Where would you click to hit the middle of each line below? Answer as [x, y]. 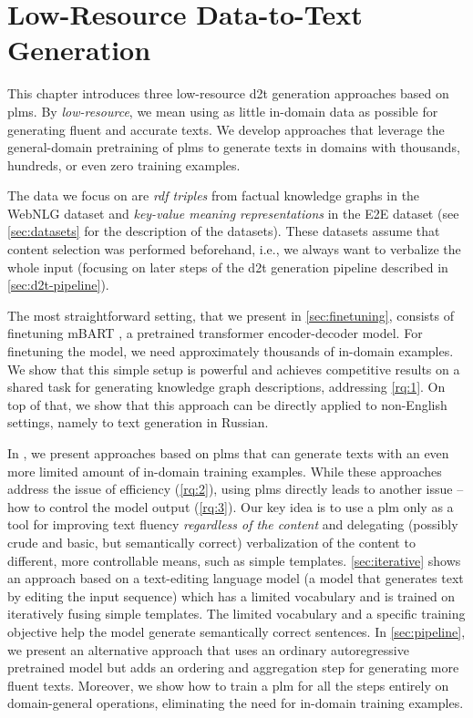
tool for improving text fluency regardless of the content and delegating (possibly [233, 524]
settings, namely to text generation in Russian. [138, 422]
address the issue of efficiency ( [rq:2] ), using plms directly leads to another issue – [236, 489]
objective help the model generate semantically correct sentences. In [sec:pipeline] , [236, 631]
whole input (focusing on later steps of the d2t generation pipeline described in [228, 267]
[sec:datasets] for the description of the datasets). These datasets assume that [224, 231]
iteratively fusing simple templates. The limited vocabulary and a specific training [236, 614]
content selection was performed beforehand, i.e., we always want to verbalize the [234, 249]
